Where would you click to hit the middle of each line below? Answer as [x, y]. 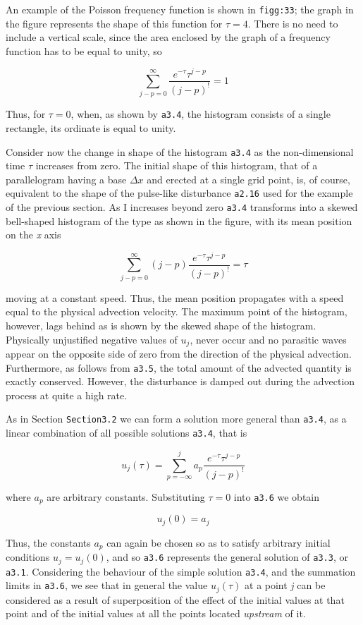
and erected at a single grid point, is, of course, [248, 179]
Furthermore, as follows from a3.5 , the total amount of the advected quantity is [179, 367]
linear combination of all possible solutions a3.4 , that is [127, 433]
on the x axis [33, 235]
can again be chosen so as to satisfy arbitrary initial [219, 542]
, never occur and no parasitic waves [268, 339]
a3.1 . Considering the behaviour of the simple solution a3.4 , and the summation [181, 571]
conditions [28, 557]
